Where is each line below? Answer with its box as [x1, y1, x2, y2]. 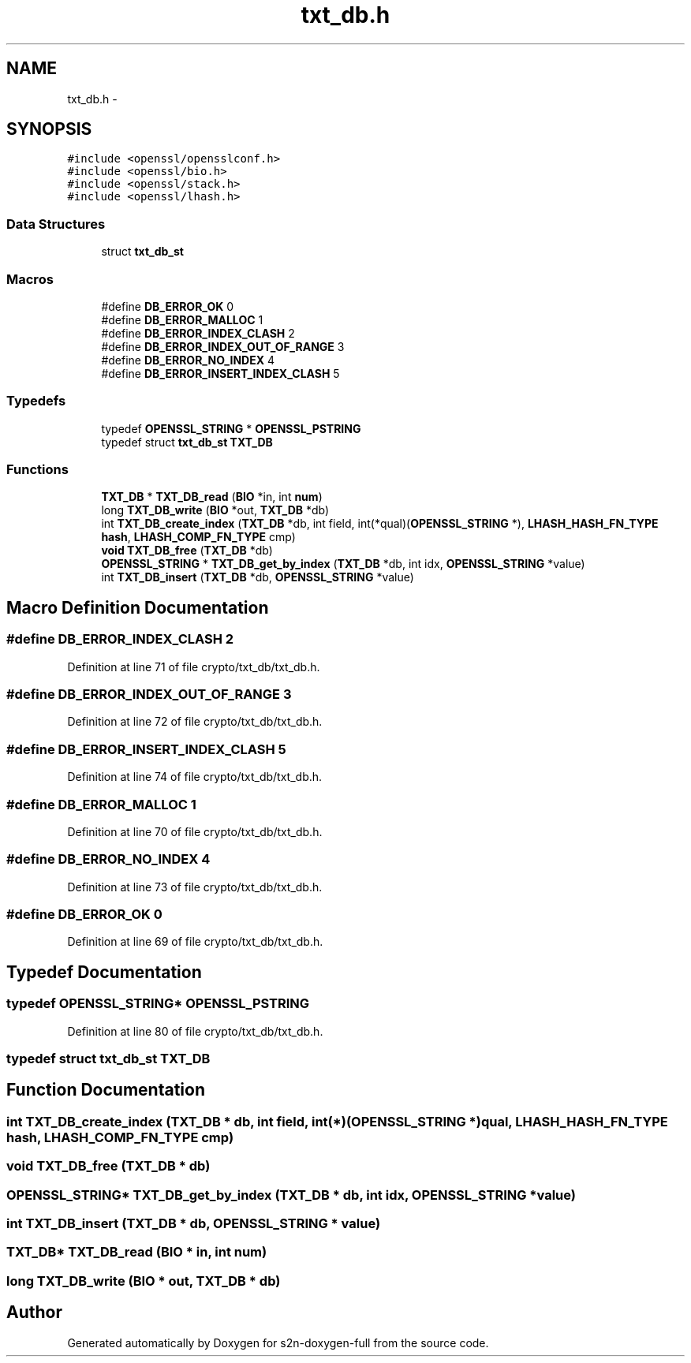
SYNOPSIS [6, 119, 92, 140]
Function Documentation [6, 1080, 205, 1100]
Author [6, 1302, 62, 1323]
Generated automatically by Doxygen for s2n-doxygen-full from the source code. [67, 1335, 489, 1350]
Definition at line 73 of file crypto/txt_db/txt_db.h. [67, 879, 323, 894]
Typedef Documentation [6, 962, 202, 982]
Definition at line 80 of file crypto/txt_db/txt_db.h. [67, 1024, 323, 1038]
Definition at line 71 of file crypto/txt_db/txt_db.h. [67, 659, 320, 674]
